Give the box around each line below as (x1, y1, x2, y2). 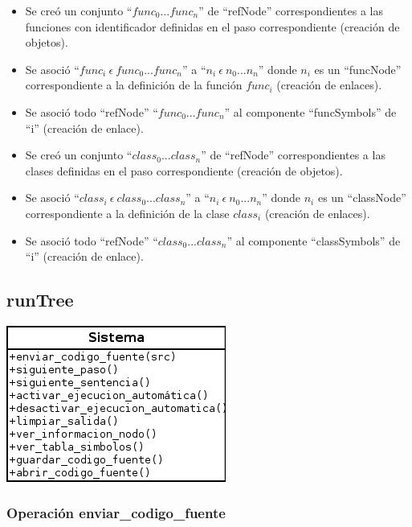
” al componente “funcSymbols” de (224, 103, 397, 120)
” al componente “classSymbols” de (226, 232, 401, 249)
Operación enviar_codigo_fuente (6, 503, 226, 523)
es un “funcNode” (314, 60, 402, 77)
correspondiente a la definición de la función (25, 76, 243, 93)
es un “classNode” (317, 189, 406, 206)
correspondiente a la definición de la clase (25, 204, 230, 221)
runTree (6, 287, 74, 312)
